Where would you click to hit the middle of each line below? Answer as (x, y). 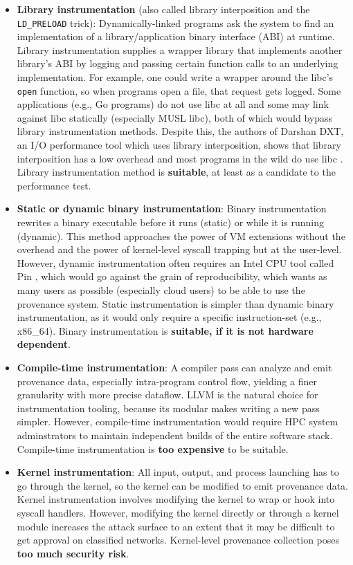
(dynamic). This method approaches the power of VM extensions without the (181, 235)
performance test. (54, 185)
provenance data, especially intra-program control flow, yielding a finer (167, 381)
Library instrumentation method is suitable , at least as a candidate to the (176, 172)
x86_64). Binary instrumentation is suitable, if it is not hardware (165, 330)
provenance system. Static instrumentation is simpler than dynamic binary (175, 303)
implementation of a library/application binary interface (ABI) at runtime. (176, 36)
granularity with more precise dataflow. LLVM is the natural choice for (168, 395)
